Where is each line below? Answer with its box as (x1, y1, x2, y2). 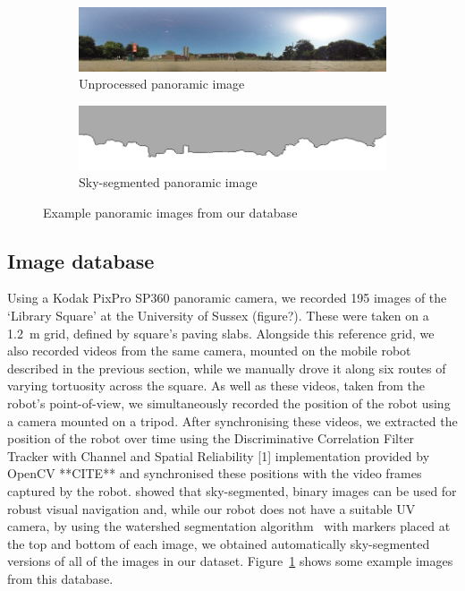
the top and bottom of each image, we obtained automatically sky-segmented (7, 534, 430, 552)
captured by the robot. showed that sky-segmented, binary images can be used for (7, 482, 457, 501)
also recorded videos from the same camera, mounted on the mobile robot (7, 341, 411, 360)
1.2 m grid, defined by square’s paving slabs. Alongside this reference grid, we (7, 323, 435, 342)
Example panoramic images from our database (43, 202, 298, 221)
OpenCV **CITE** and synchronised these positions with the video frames (7, 464, 422, 483)
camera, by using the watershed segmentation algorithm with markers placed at (7, 517, 451, 535)
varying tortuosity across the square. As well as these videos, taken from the (7, 376, 426, 395)
